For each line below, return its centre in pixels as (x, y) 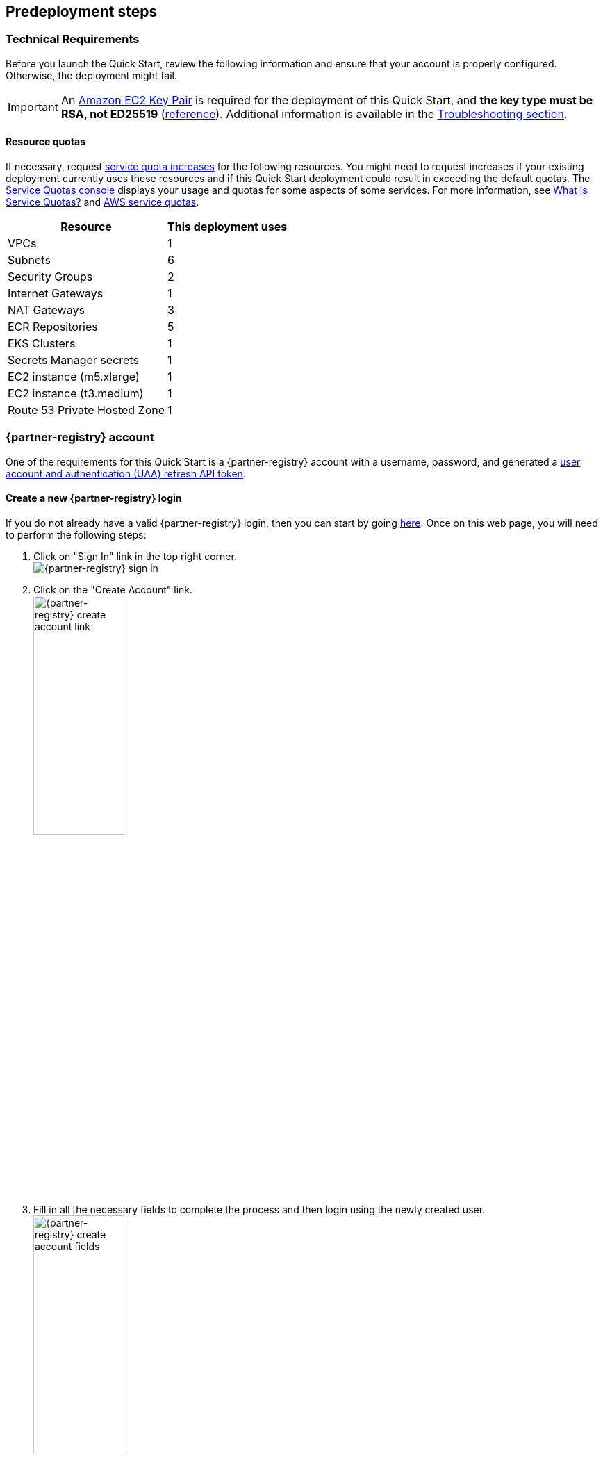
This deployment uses (228, 227)
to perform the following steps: (76, 534)
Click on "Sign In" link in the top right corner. (135, 556)
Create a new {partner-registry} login (94, 498)
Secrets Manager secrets (73, 360)
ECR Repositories (53, 327)
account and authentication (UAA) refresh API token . (126, 473)
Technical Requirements (73, 39)
